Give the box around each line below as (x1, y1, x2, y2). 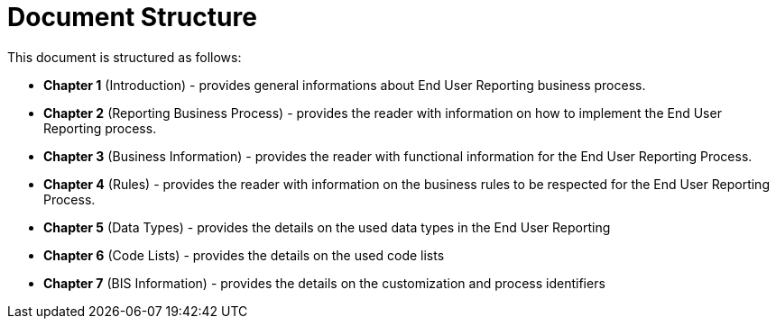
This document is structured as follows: (7, 49, 242, 65)
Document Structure (7, 2, 257, 32)
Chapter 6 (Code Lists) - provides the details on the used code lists (43, 247, 445, 263)
